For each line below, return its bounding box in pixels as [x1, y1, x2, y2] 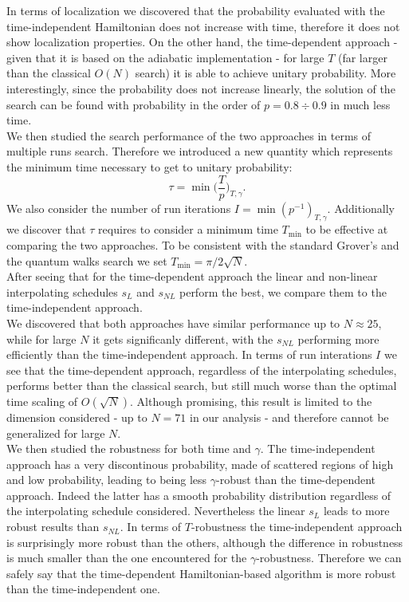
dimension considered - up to [6, 408, 147, 425]
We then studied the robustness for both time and [6, 440, 251, 457]
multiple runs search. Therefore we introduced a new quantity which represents [6, 143, 393, 159]
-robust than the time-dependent [216, 471, 376, 488]
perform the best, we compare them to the [179, 283, 387, 300]
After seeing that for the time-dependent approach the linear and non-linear [6, 268, 378, 285]
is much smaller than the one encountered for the [6, 549, 247, 566]
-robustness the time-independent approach [191, 518, 403, 535]
